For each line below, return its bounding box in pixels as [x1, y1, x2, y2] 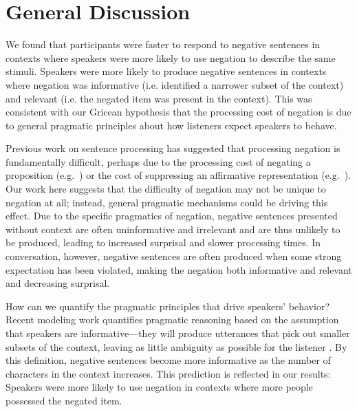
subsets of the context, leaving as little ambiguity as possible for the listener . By [6, 339, 347, 354]
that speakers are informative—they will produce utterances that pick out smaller [6, 326, 350, 340]
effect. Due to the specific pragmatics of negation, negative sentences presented [6, 208, 338, 223]
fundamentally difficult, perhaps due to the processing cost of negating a [6, 154, 311, 169]
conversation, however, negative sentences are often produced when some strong [6, 249, 342, 263]
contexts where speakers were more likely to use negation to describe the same [6, 50, 336, 65]
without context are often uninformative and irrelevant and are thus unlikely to [6, 221, 340, 236]
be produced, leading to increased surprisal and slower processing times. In [6, 235, 321, 250]
